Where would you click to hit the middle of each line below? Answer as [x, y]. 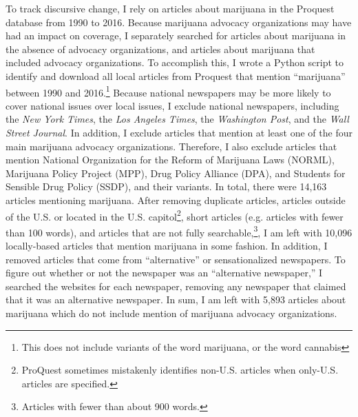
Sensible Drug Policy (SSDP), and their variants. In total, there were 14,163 [166, 186]
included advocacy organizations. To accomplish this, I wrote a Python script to [175, 62]
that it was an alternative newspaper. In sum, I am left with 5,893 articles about [176, 299]
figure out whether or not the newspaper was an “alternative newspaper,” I [164, 273]
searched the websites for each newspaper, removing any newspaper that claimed [176, 286]
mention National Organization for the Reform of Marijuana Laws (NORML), [170, 160]
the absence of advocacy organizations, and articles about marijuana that [160, 49]
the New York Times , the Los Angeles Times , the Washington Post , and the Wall [177, 119]
